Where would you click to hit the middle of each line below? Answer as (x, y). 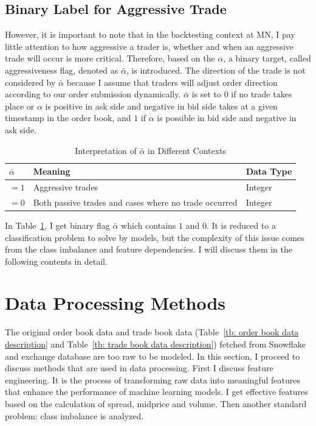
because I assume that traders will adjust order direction (172, 82)
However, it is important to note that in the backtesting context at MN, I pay (150, 34)
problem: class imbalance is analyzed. (74, 415)
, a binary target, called (267, 58)
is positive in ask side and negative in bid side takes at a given (161, 106)
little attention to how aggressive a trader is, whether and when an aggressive (149, 46)
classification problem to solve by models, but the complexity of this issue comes (155, 237)
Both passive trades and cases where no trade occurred (135, 202)
